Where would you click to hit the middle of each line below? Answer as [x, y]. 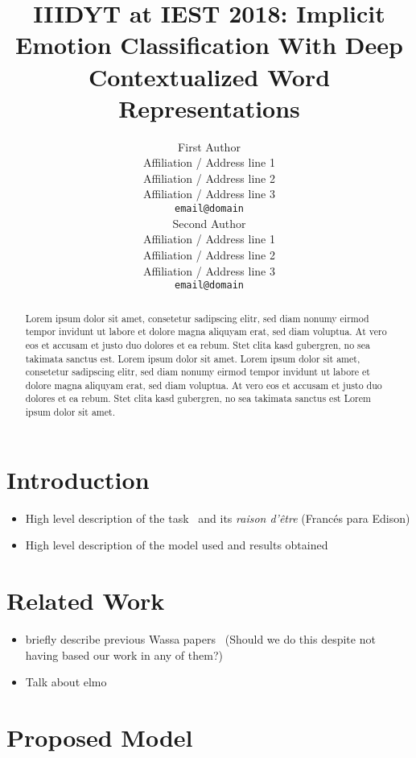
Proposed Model [100, 737]
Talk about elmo [66, 682]
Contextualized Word [209, 76]
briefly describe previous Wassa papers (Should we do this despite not [200, 639]
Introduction [78, 479]
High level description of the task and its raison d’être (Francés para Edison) [218, 518]
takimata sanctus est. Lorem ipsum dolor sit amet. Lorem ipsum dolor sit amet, [193, 358]
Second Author [209, 223]
